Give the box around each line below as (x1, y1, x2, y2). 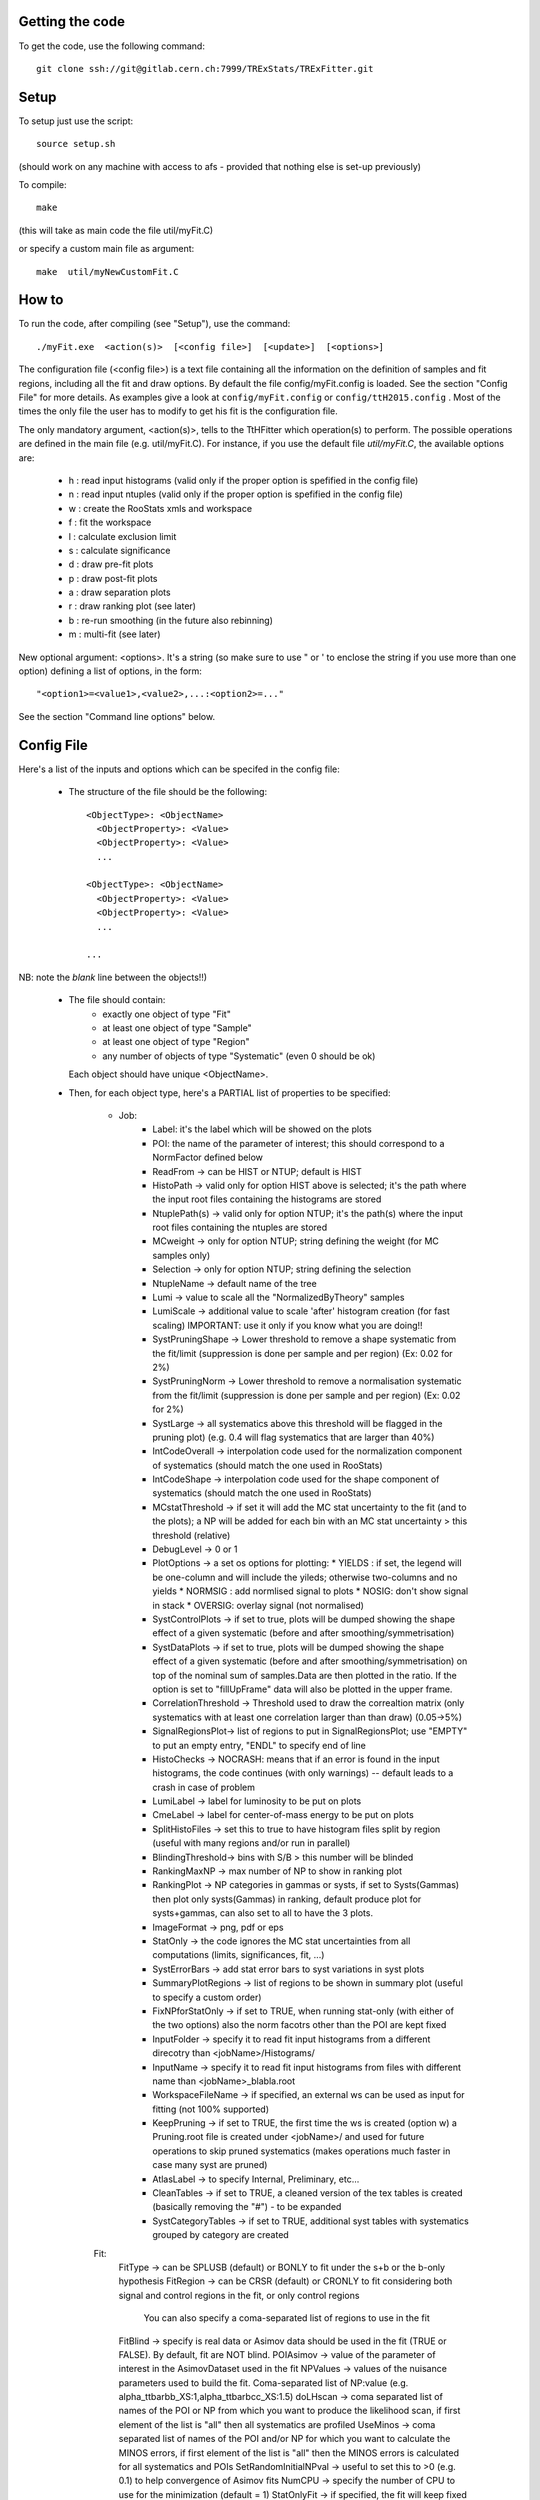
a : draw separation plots (68, 586, 171, 599)
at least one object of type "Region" (102, 1036, 250, 1048)
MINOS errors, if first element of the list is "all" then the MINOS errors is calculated (118, 2446, 460, 2459)
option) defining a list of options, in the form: (18, 665, 202, 677)
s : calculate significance (68, 544, 171, 556)
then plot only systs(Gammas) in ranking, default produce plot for (152, 1893, 422, 1905)
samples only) (152, 1249, 211, 1261)
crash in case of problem (152, 1781, 255, 1793)
